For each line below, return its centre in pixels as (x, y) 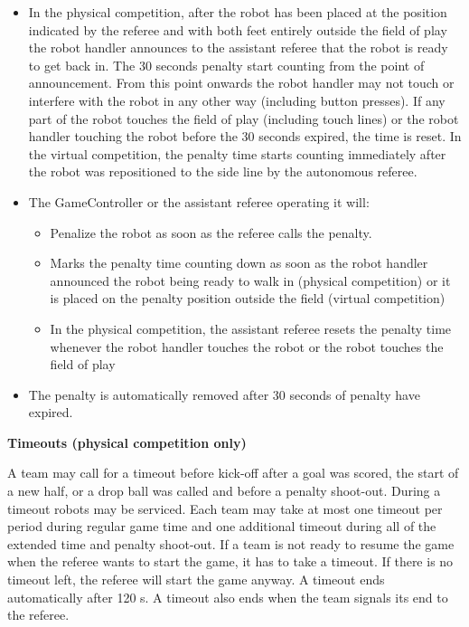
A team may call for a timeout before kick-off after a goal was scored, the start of (233, 473)
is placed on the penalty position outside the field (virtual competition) (248, 298)
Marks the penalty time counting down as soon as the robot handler (239, 263)
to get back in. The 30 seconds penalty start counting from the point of (226, 65)
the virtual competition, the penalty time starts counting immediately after (237, 153)
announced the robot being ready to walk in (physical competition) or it (250, 280)
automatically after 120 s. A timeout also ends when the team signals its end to (228, 597)
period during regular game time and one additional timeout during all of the (222, 526)
